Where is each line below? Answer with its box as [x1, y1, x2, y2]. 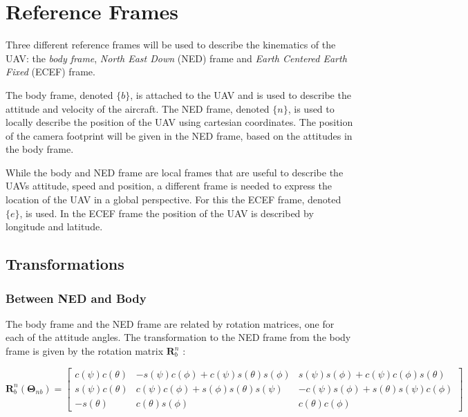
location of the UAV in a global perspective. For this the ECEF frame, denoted [6, 192, 341, 207]
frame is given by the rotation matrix [6, 344, 164, 358]
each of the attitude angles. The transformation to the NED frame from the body [6, 330, 351, 344]
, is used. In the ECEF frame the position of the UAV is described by [19, 205, 314, 220]
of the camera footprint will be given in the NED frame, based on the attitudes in [6, 128, 353, 142]
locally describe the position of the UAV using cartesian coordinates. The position [6, 115, 353, 129]
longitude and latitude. [6, 219, 103, 234]
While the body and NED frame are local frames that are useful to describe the [6, 165, 344, 179]
